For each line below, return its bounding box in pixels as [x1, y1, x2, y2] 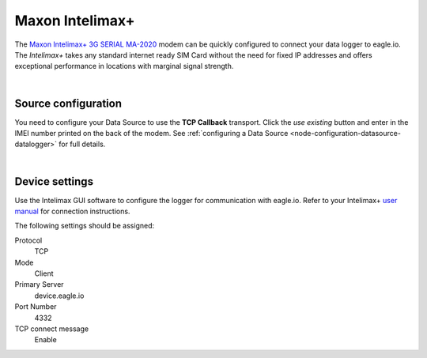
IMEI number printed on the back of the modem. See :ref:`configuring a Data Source [14, 129, 289, 138]
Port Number [14, 302, 57, 311]
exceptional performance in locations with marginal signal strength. [14, 62, 234, 71]
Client [34, 269, 55, 278]
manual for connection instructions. [14, 206, 130, 217]
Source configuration [14, 96, 123, 110]
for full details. [59, 139, 106, 149]
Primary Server [14, 280, 64, 289]
